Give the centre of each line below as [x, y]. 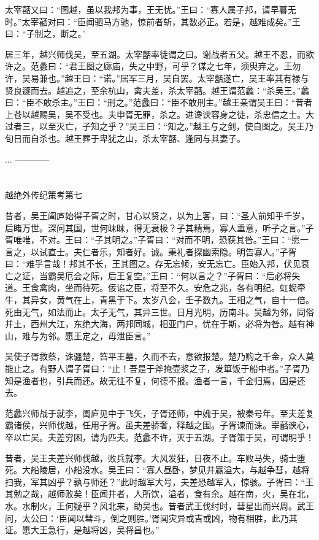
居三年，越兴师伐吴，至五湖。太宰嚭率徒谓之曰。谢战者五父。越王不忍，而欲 [159, 54]
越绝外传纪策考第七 [44, 195]
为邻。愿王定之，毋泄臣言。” [95, 335]
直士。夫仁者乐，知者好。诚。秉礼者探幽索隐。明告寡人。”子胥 [172, 251]
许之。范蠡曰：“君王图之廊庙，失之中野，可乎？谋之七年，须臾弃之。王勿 [153, 66]
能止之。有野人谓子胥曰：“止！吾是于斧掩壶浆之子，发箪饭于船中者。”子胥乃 [157, 368]
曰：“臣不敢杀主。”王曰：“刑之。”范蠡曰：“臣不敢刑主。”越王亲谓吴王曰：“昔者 [159, 102]
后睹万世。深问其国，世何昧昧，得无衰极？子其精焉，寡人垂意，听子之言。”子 [159, 227]
